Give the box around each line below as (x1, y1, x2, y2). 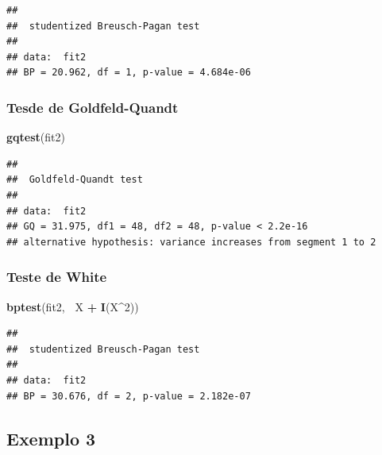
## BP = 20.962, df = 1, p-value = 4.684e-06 (6, 67, 251, 79)
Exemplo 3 (6, 426, 96, 450)
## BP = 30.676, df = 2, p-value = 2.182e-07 (6, 390, 251, 402)
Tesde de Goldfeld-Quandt (6, 97, 179, 117)
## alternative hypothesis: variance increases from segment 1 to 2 (6, 236, 376, 248)
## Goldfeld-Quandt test (6, 174, 143, 186)
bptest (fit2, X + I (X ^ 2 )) (6, 298, 139, 314)
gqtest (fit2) (6, 129, 65, 145)
